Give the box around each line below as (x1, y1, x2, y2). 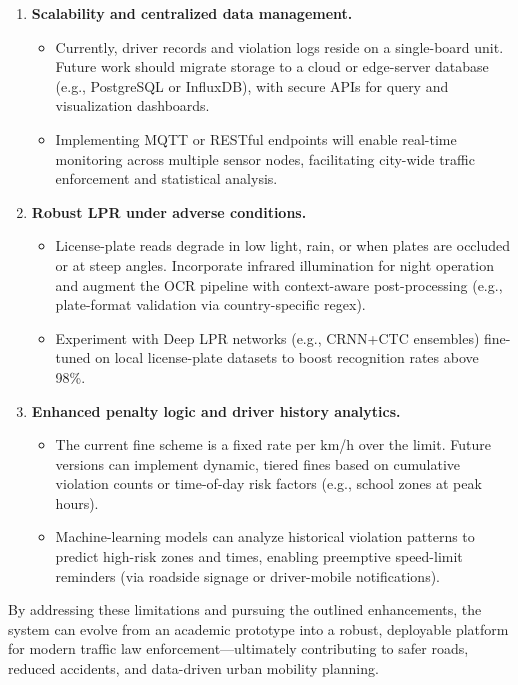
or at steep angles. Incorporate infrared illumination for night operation (55, 254, 494, 275)
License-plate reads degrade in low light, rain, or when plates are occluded (55, 235, 511, 256)
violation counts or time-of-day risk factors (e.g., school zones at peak (55, 473, 482, 494)
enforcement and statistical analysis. (55, 168, 278, 189)
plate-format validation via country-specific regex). (55, 294, 366, 315)
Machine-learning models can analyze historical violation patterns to (55, 526, 475, 547)
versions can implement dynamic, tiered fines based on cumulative (55, 453, 461, 474)
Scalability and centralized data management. (31, 3, 353, 23)
